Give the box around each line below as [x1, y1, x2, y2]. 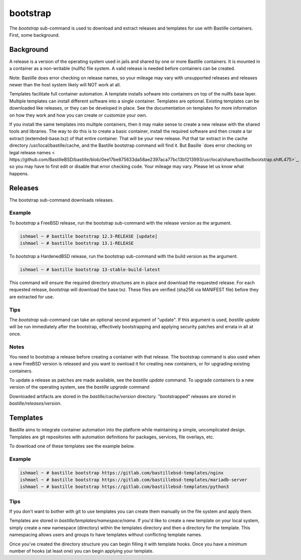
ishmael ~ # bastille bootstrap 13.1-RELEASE [20, 240, 134, 246]
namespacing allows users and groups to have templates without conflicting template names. [9, 532, 203, 538]
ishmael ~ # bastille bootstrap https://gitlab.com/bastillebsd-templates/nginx [20, 470, 224, 476]
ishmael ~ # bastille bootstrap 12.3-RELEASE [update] [20, 233, 158, 239]
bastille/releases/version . [9, 400, 62, 407]
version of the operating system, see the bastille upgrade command [9, 384, 150, 390]
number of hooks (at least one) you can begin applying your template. [9, 548, 154, 554]
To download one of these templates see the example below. [9, 443, 135, 449]
